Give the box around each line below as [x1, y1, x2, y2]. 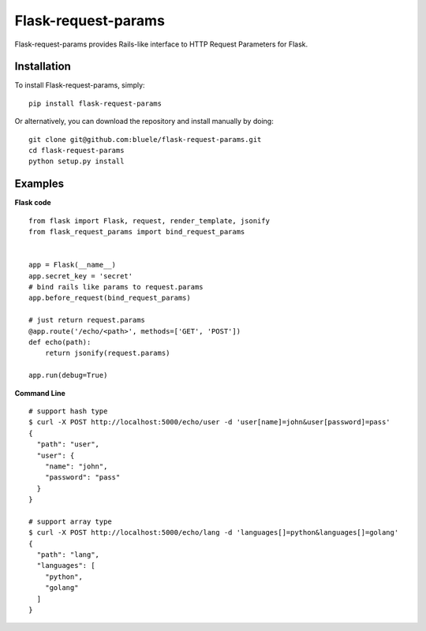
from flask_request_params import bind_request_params [28, 227, 245, 237]
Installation [14, 60, 71, 73]
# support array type [28, 517, 112, 526]
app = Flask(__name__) [28, 260, 117, 270]
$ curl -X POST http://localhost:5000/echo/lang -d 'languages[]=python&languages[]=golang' [28, 528, 399, 537]
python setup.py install [28, 157, 125, 166]
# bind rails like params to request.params [28, 282, 204, 292]
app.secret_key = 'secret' [28, 271, 133, 280]
